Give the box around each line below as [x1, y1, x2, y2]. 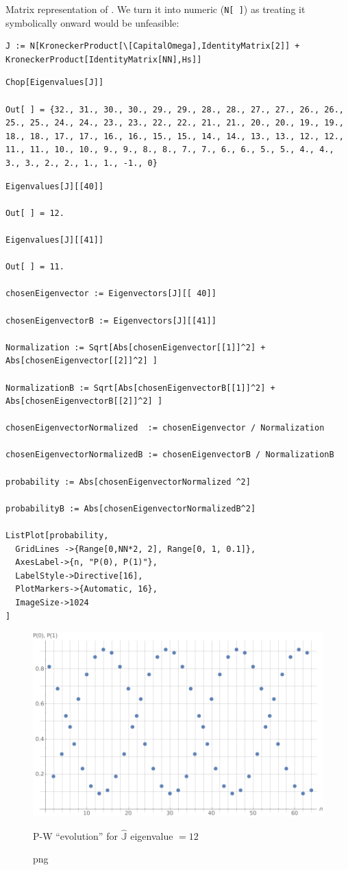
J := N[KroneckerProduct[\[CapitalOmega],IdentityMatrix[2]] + [5, 41, 300, 51]
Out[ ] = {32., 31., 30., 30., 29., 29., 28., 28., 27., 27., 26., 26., [5, 104, 344, 114]
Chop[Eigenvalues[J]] [5, 77, 104, 88]
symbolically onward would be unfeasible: [5, 15, 179, 29]
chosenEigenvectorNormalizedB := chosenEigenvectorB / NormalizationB [5, 450, 334, 460]
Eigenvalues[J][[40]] [5, 181, 104, 191]
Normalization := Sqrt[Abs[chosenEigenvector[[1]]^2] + [5, 342, 266, 352]
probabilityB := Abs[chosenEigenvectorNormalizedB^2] [5, 503, 256, 513]
